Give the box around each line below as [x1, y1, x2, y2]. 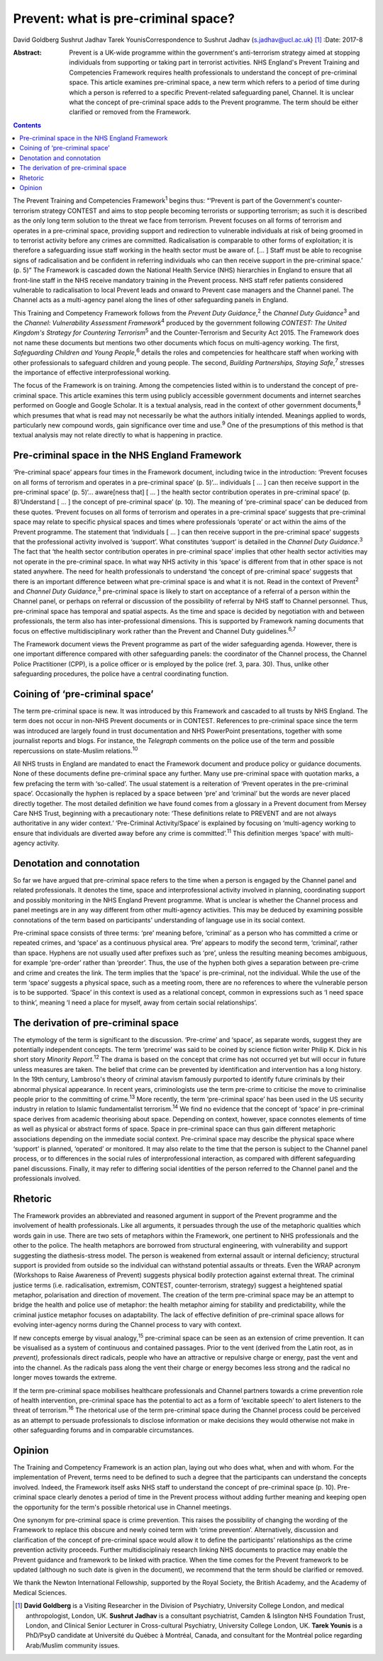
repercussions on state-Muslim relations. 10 [13, 745, 138, 755]
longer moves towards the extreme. [13, 1373, 117, 1382]
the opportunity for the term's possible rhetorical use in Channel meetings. [13, 1503, 232, 1511]
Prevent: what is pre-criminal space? [13, 11, 235, 26]
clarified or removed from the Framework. [69, 108, 191, 116]
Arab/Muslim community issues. [26, 1641, 120, 1650]
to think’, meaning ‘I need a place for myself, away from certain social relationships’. [13, 998, 257, 1007]
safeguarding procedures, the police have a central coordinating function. [13, 670, 229, 678]
